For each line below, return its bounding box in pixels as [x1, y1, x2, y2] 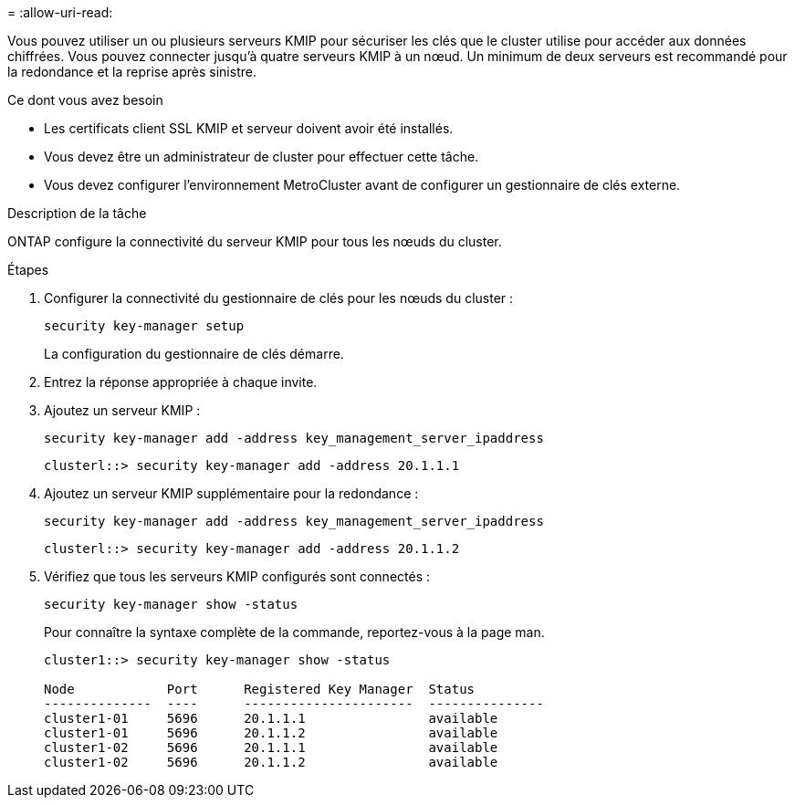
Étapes [7, 262, 49, 277]
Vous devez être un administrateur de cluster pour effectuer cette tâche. [44, 149, 479, 164]
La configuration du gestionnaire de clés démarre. [44, 346, 344, 361]
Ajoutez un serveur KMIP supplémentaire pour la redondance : [44, 486, 419, 501]
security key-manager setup [44, 319, 245, 333]
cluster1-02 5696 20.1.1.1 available [44, 740, 498, 755]
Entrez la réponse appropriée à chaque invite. [44, 374, 318, 390]
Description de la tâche [7, 205, 147, 221]
